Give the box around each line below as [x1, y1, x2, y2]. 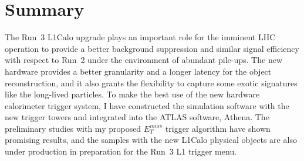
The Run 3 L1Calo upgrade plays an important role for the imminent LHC [5, 31, 276, 43]
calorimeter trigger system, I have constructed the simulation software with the [5, 99, 289, 111]
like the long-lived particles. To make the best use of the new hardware [5, 88, 260, 100]
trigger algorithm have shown [165, 122, 271, 134]
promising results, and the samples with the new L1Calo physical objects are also [5, 134, 297, 146]
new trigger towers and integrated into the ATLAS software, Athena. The [5, 111, 269, 123]
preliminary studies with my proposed [5, 122, 141, 134]
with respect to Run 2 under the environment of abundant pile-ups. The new [5, 54, 282, 66]
